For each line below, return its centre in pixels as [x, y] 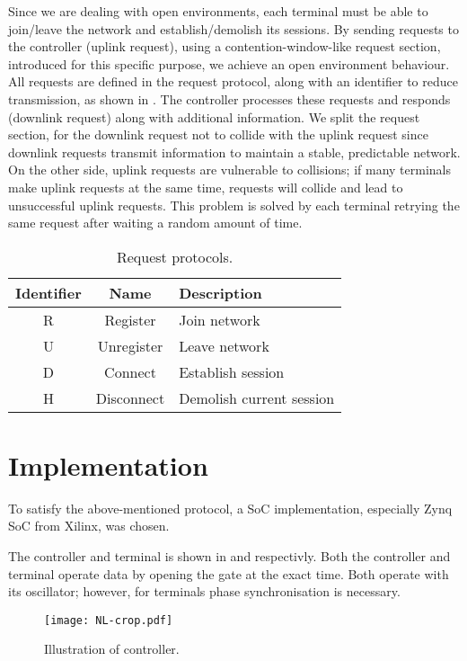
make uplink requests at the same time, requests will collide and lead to [206, 187]
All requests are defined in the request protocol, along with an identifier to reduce [233, 81]
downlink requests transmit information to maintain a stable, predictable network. [234, 152]
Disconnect [130, 397]
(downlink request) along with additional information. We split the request [214, 116]
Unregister [130, 345]
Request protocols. [175, 256]
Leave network [224, 345]
